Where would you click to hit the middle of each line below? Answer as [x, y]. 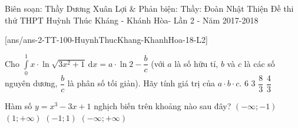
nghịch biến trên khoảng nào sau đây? [163, 105]
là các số [259, 63]
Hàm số [19, 105]
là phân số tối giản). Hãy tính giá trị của [141, 83]
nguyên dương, [31, 83]
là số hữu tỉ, [196, 63]
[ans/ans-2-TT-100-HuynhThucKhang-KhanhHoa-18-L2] [106, 40]
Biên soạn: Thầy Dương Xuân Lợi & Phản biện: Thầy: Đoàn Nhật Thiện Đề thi [149, 8]
